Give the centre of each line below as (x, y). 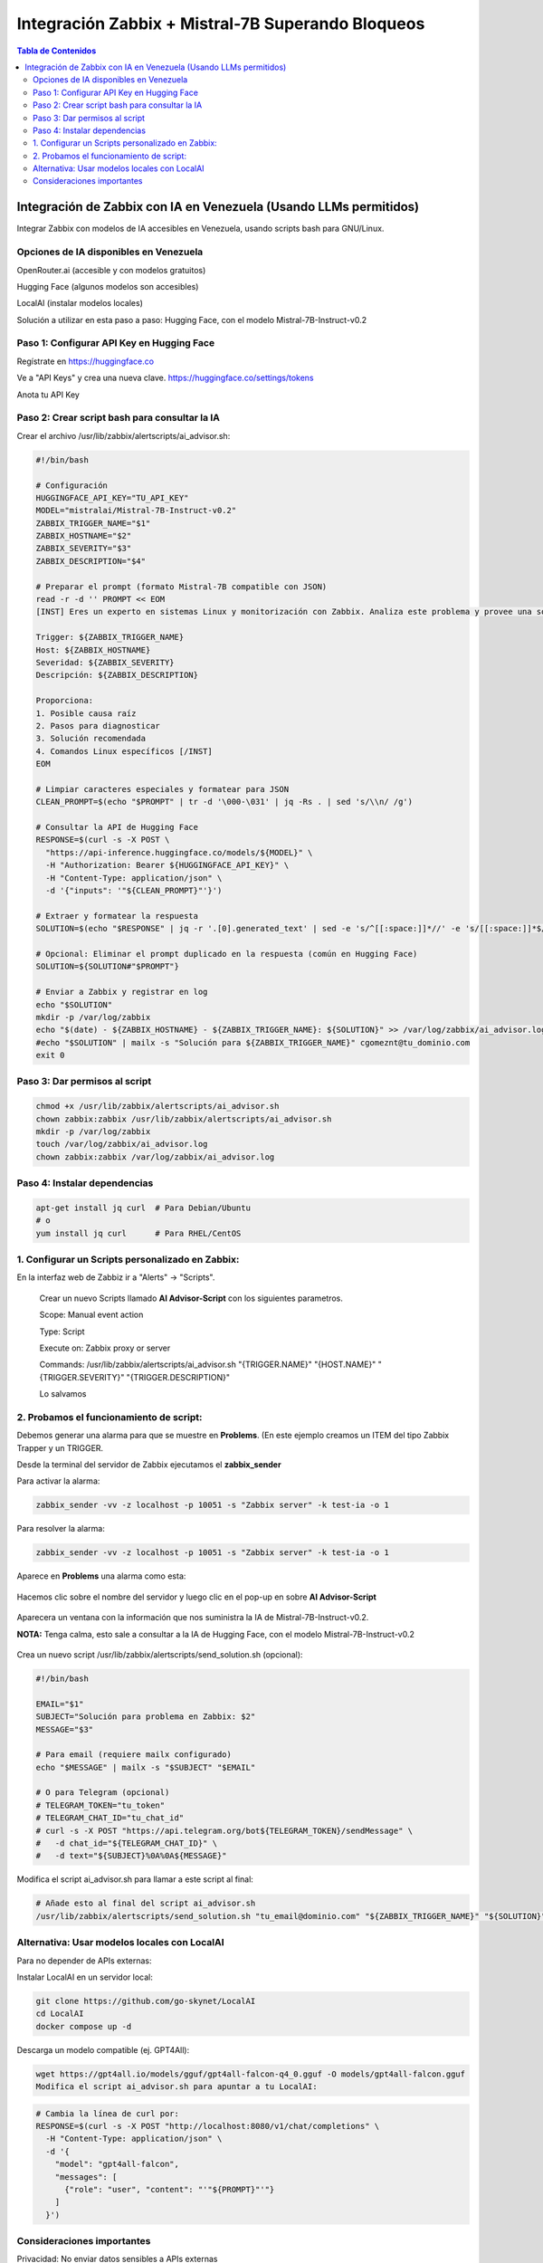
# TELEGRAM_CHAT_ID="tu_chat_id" (110, 1818)
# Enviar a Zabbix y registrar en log (122, 992)
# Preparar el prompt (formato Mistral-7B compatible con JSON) (181, 587)
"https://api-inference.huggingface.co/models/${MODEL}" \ (179, 852)
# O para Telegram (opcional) (103, 1793)
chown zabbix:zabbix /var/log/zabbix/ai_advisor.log (155, 1157)
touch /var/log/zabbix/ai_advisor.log (122, 1144)
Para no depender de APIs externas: (84, 1961)
